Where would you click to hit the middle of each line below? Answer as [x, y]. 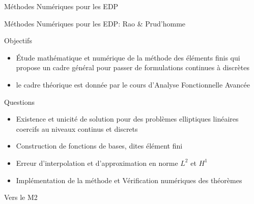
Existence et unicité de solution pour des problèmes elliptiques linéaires [127, 119]
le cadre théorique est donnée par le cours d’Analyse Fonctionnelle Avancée [133, 84]
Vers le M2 [21, 197]
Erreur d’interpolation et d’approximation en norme [97, 163]
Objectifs [18, 40]
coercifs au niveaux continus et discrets [77, 128]
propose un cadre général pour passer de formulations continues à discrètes [133, 67]
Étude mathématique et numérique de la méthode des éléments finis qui [128, 57]
